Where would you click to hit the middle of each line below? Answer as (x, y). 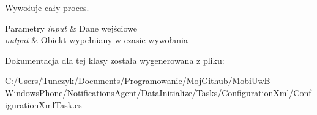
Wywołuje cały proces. (47, 7)
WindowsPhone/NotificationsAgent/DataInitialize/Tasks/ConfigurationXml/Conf (158, 92)
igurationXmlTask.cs (43, 104)
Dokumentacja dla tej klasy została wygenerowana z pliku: (115, 60)
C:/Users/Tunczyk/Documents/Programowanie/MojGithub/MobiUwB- (139, 81)
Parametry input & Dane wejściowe (71, 28)
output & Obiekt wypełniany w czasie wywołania (96, 40)
